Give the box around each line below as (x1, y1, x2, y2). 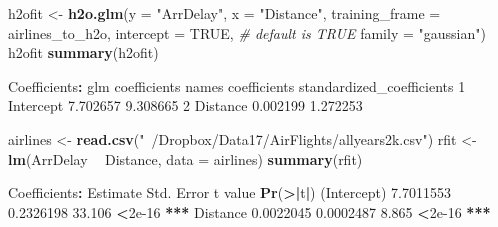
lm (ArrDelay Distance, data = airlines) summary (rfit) (8, 148, 363, 169)
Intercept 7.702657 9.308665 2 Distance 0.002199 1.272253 (8, 95, 363, 116)
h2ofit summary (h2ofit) (8, 42, 159, 63)
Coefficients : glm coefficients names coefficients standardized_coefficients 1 (8, 75, 466, 96)
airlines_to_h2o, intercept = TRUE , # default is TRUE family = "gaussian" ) (8, 22, 486, 43)
